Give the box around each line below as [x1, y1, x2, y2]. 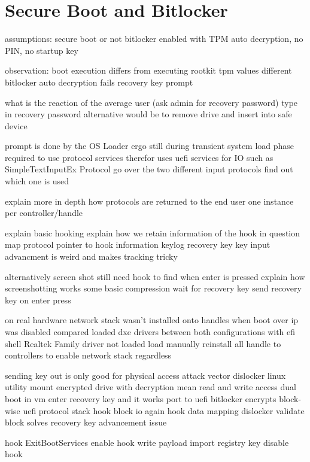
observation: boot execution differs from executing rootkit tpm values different [5, 64, 292, 77]
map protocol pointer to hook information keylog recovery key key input [5, 238, 271, 251]
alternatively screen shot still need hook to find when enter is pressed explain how [5, 270, 305, 282]
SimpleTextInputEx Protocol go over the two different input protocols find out [5, 163, 293, 175]
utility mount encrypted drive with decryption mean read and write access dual [5, 381, 296, 393]
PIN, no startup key [5, 44, 78, 56]
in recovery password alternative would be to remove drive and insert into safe [5, 108, 292, 120]
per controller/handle [5, 206, 83, 219]
